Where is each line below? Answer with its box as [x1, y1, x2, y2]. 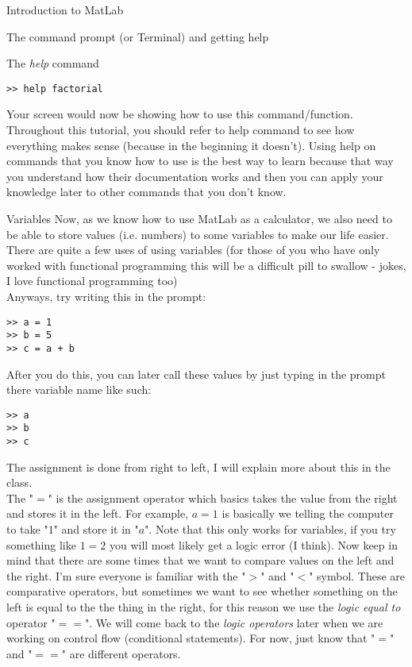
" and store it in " [53, 521, 139, 538]
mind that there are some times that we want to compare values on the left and [6, 552, 395, 569]
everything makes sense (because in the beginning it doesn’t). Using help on [6, 137, 376, 153]
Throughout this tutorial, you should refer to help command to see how [6, 121, 355, 138]
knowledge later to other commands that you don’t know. [6, 183, 287, 200]
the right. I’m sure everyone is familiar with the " [6, 567, 246, 584]
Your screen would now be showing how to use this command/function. [6, 106, 353, 122]
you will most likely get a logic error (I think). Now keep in [109, 536, 398, 553]
